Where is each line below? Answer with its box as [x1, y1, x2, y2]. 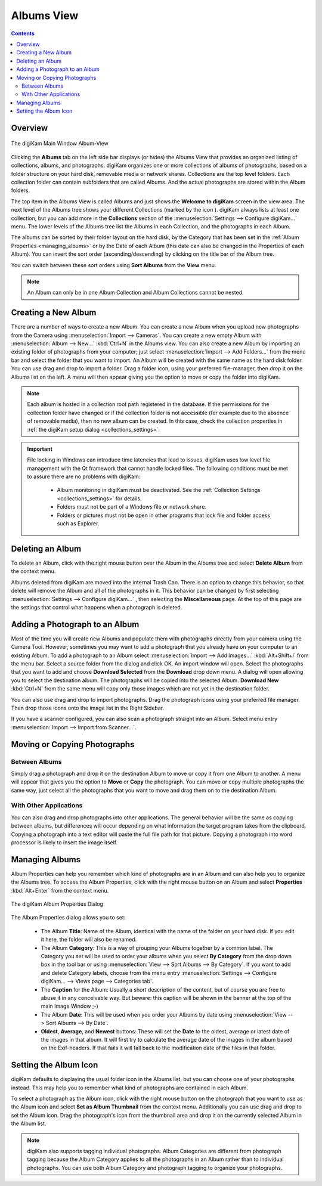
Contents [11, 30, 35, 37]
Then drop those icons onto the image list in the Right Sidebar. [11, 704, 165, 711]
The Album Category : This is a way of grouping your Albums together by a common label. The [41, 944, 274, 951]
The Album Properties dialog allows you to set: [11, 914, 126, 921]
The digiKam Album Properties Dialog [11, 900, 104, 908]
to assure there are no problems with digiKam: [27, 473, 141, 480]
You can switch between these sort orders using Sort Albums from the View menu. [11, 261, 216, 268]
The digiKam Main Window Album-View [11, 140, 109, 147]
